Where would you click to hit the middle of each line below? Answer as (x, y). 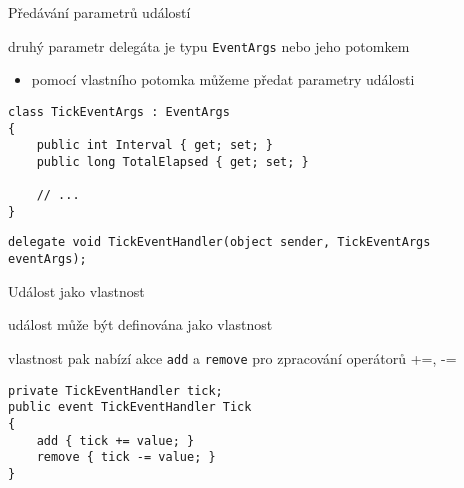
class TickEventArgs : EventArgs (119, 111)
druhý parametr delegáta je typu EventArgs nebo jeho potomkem (209, 45)
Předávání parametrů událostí (99, 12)
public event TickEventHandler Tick (130, 407)
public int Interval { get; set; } (154, 145)
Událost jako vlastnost (76, 290)
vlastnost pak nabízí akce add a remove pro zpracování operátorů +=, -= (232, 357)
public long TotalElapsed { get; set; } (172, 161)
